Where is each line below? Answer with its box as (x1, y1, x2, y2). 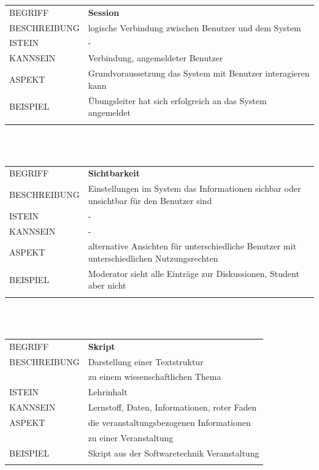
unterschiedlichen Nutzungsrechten (88, 252, 218, 264)
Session (88, 6, 120, 18)
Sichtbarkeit (88, 167, 140, 180)
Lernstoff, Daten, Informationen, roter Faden (88, 401, 257, 414)
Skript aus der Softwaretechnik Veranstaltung (88, 446, 259, 459)
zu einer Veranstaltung (88, 431, 174, 444)
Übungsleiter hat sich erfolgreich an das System (88, 94, 267, 107)
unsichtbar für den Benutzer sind (88, 194, 212, 207)
